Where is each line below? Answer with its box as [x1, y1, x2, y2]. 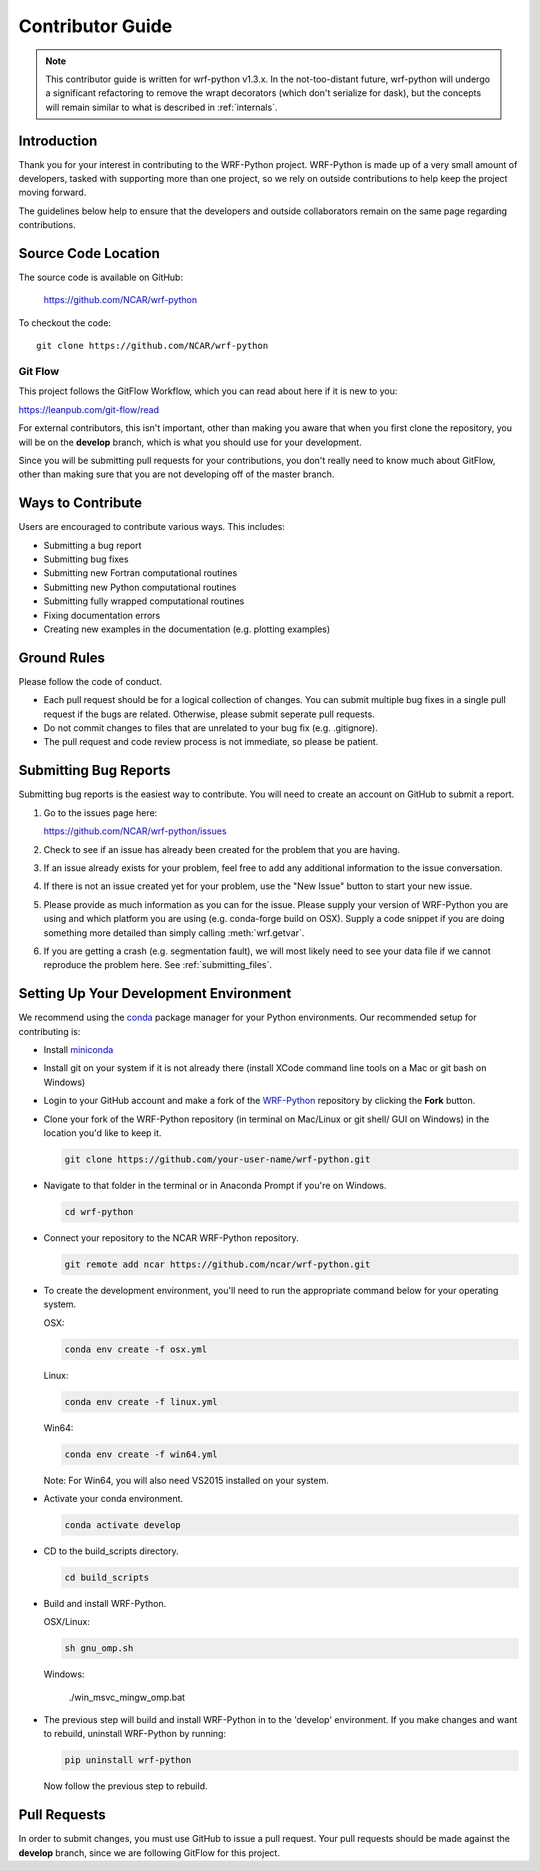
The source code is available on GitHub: [18, 271, 184, 284]
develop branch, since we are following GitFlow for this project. [18, 1846, 280, 1859]
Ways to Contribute [18, 495, 142, 512]
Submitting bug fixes [43, 553, 129, 565]
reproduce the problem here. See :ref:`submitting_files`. [43, 959, 273, 971]
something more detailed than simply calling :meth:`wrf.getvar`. [43, 926, 305, 939]
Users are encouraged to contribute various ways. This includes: [18, 521, 285, 533]
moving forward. [18, 186, 87, 199]
